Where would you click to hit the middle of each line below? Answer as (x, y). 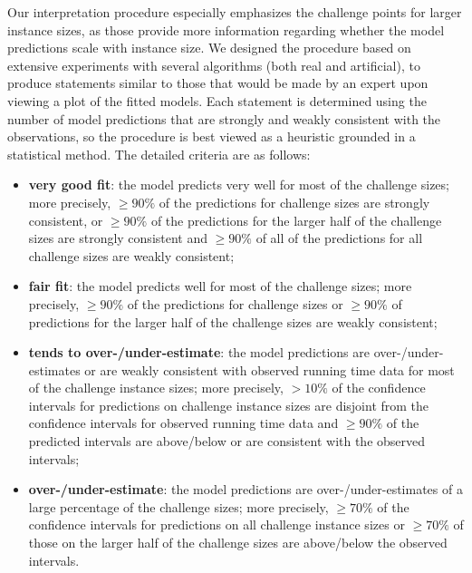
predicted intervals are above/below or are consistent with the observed (227, 441)
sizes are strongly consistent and (118, 238)
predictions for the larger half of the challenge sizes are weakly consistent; (233, 321)
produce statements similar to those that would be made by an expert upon (218, 83)
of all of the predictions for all (339, 238)
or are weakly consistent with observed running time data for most (270, 369)
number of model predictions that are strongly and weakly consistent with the (224, 118)
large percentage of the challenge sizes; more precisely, (178, 506)
